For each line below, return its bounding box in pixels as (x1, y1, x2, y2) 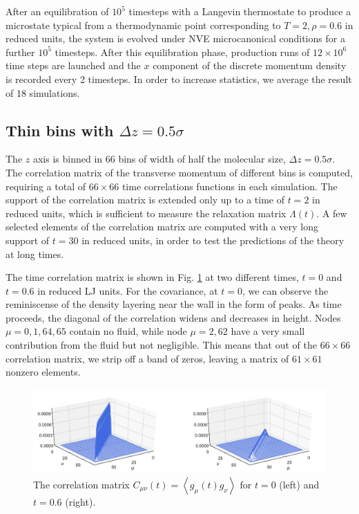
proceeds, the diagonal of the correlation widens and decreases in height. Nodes (6, 310, 341, 324)
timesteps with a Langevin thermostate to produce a (128, 4, 351, 18)
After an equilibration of (6, 4, 109, 18)
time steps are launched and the (6, 58, 141, 73)
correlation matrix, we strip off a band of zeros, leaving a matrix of (6, 351, 289, 365)
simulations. (29, 85, 80, 100)
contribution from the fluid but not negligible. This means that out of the (6, 338, 318, 352)
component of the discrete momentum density (153, 58, 347, 73)
